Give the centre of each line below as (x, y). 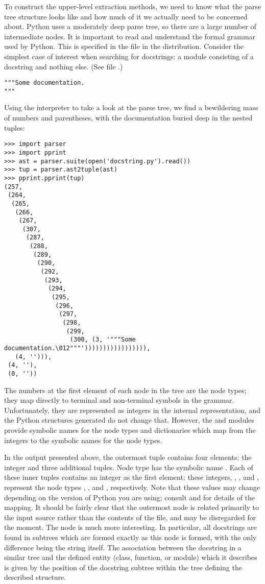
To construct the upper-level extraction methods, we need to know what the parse (133, 6)
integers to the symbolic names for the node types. (83, 440)
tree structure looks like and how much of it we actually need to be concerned (126, 16)
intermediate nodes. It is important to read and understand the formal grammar (130, 36)
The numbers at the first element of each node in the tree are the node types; (125, 390)
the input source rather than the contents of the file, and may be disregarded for (130, 517)
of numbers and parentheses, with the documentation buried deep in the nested (128, 118)
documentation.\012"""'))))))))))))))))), (77, 348)
